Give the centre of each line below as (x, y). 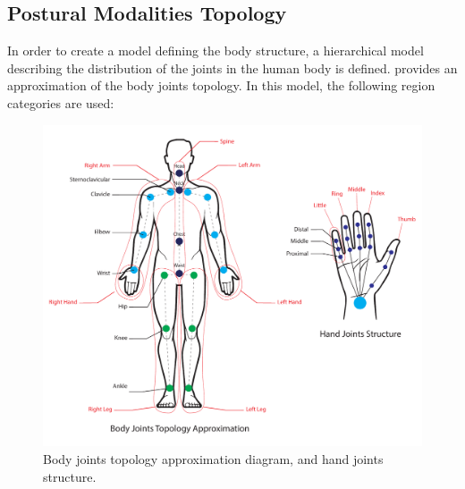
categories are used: (61, 102)
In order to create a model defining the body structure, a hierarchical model (216, 51)
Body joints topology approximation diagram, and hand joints (213, 458)
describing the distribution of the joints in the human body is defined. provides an (232, 67)
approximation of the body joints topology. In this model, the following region (221, 85)
